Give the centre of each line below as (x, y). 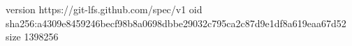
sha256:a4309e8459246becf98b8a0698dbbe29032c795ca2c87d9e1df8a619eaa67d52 (176, 23)
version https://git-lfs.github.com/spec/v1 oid (104, 9)
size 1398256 (32, 37)
